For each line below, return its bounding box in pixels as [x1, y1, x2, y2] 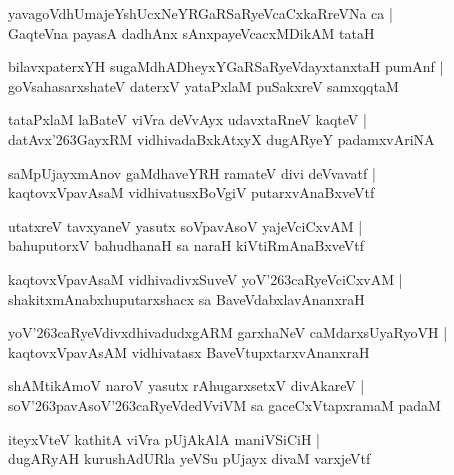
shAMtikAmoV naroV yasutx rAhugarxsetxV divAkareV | [8, 375, 365, 396]
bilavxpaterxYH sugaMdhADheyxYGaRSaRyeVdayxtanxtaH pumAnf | [8, 56, 444, 77]
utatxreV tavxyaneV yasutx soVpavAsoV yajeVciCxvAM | [8, 215, 363, 236]
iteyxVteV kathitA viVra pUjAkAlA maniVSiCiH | [8, 428, 320, 449]
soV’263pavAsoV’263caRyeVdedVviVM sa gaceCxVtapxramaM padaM [8, 394, 441, 415]
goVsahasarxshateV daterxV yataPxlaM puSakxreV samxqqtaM [8, 75, 399, 96]
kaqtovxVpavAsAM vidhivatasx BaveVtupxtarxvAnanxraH [8, 341, 370, 362]
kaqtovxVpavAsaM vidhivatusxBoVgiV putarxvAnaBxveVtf [8, 182, 375, 203]
